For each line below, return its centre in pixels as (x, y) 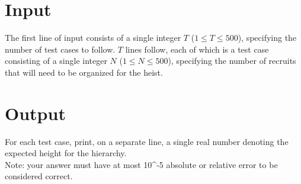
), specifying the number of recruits (232, 61)
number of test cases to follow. (60, 49)
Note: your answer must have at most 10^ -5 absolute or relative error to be (141, 164)
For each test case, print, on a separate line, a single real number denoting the (147, 141)
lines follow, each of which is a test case (197, 49)
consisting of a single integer (56, 61)
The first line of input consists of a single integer (93, 38)
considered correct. (39, 176)
